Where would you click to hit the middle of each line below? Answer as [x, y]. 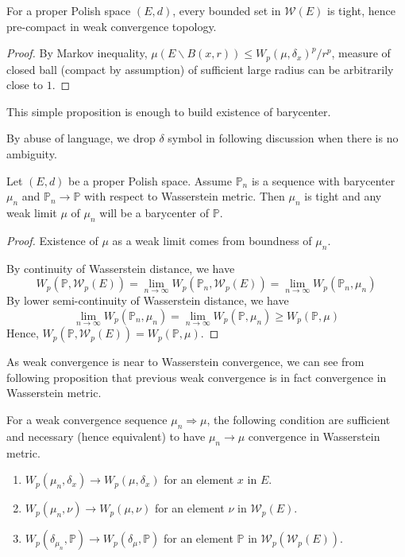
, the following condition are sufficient [299, 419]
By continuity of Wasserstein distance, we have [121, 268]
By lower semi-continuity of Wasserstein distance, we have [148, 300]
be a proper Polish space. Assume [150, 180]
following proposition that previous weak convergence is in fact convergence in [197, 377]
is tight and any [343, 196]
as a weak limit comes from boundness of [212, 240]
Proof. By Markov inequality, [77, 53]
